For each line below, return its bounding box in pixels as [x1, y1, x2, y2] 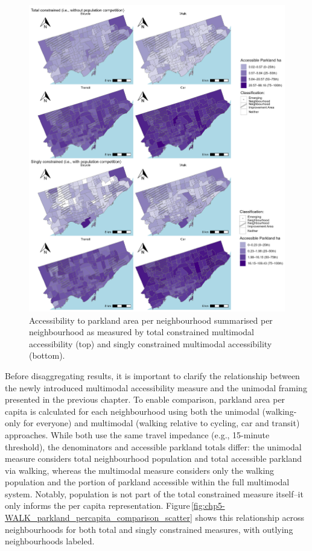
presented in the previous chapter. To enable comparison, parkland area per [5, 393, 285, 406]
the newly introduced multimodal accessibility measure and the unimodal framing [5, 381, 307, 394]
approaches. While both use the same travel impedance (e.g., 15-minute [5, 428, 270, 441]
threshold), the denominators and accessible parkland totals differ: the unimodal [5, 440, 302, 453]
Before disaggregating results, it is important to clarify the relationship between [5, 369, 300, 382]
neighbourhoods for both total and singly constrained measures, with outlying [5, 523, 293, 535]
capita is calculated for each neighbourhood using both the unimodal [5, 405, 259, 417]
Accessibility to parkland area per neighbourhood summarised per [29, 313, 273, 326]
